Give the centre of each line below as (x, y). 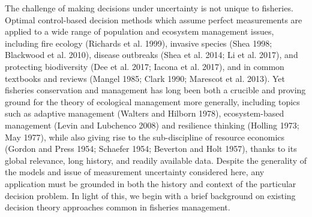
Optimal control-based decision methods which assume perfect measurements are (154, 19)
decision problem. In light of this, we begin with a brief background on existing (150, 195)
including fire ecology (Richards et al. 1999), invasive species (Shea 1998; (139, 43)
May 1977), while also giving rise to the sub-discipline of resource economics (145, 137)
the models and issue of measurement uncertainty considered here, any (135, 172)
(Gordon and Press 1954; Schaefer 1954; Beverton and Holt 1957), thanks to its (151, 149)
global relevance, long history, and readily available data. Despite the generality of (156, 160)
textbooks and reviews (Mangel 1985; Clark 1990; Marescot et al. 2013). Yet (145, 78)
